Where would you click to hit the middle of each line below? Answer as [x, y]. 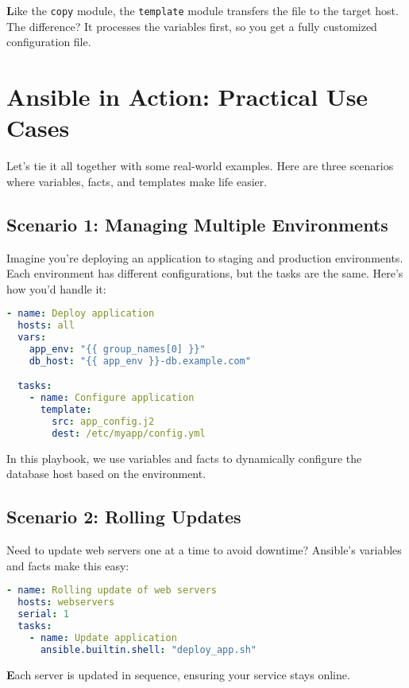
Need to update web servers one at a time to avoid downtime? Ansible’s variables [204, 550]
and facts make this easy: [68, 565]
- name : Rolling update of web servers [112, 591]
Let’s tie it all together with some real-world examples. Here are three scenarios [200, 166]
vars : [32, 338]
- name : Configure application [112, 398]
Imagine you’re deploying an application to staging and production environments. [205, 257]
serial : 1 [43, 614]
